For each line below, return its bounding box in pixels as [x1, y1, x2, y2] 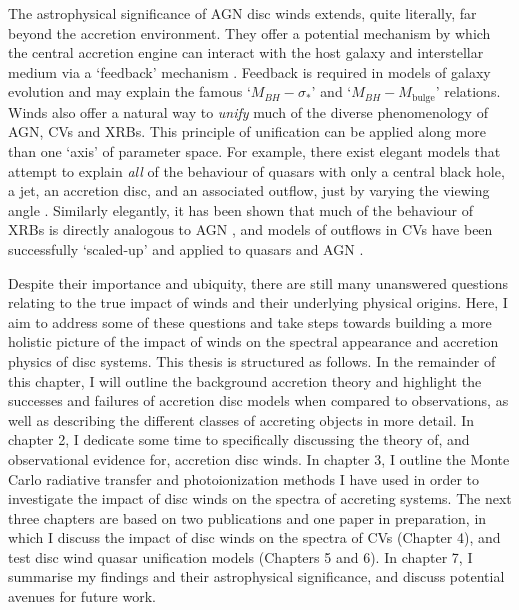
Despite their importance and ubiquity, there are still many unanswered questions [8, 272, 509, 293]
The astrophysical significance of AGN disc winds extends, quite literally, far [8, 3, 477, 23]
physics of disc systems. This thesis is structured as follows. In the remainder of [8, 350, 496, 371]
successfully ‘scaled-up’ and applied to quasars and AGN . [8, 238, 364, 259]
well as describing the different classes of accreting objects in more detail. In [8, 409, 475, 430]
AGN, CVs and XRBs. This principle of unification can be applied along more [8, 121, 486, 142]
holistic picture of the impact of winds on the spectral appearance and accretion [8, 331, 499, 352]
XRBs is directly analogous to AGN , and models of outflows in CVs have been [8, 219, 493, 240]
